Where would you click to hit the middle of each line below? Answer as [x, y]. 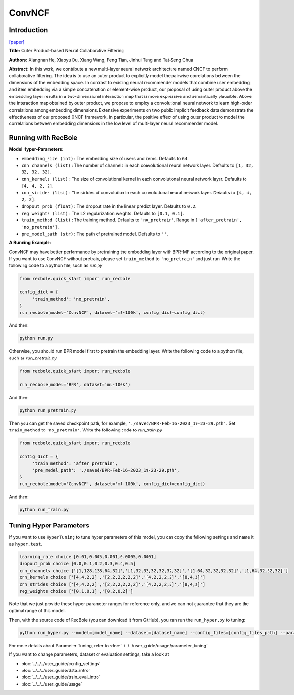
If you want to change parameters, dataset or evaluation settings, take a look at [89, 654]
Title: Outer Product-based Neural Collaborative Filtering [67, 51]
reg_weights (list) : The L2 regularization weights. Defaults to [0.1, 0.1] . [103, 213]
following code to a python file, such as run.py [56, 265]
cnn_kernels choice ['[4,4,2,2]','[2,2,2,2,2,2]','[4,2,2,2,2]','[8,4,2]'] [112, 577]
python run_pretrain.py [48, 410]
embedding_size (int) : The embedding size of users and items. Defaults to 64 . [105, 158]
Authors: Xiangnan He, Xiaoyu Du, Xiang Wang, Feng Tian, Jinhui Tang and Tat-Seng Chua [101, 60]
